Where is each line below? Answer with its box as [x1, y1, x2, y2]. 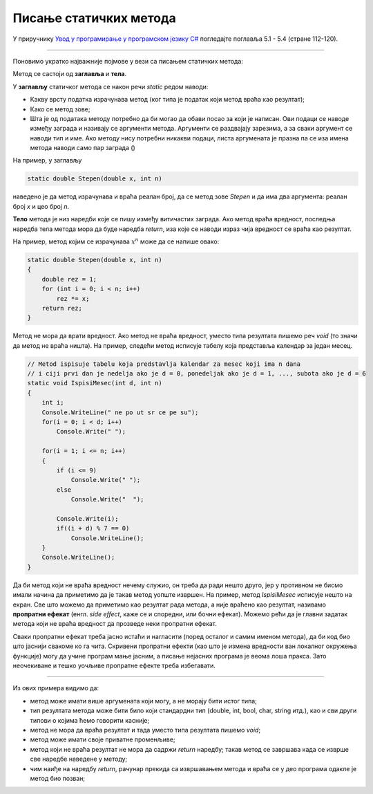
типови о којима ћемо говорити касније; [30, 716, 150, 724]
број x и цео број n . [12, 202, 70, 210]
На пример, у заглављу [12, 156, 82, 165]
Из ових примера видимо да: [12, 684, 99, 692]
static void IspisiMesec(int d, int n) [27, 379, 162, 387]
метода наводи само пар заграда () [30, 144, 136, 152]
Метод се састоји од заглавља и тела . [12, 70, 127, 78]
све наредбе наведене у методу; [30, 755, 128, 764]
